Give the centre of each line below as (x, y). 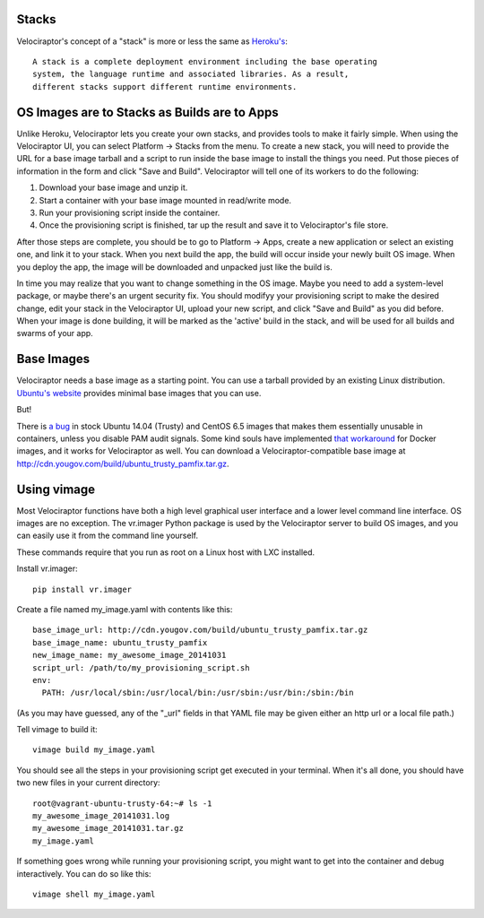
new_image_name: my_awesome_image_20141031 (130, 655)
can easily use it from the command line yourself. (108, 536)
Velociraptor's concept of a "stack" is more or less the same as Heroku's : (152, 41)
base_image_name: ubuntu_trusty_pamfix (120, 642)
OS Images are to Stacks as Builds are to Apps (147, 112)
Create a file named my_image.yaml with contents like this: (125, 609)
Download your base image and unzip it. (113, 187)
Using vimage (56, 489)
